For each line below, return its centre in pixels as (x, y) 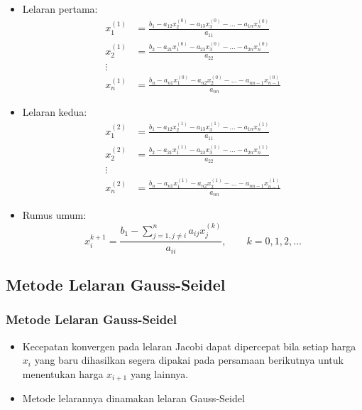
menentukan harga (63, 373)
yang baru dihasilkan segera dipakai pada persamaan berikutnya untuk (189, 360)
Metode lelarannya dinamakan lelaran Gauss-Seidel (133, 398)
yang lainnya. (159, 373)
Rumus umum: (54, 215)
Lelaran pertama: (60, 9)
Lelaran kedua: (55, 112)
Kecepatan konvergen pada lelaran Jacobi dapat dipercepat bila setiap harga (189, 346)
